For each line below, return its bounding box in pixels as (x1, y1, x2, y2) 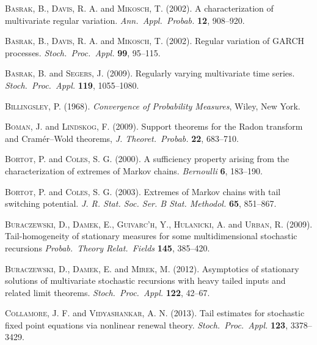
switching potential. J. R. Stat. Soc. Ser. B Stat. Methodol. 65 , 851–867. (5, 197, 277, 210)
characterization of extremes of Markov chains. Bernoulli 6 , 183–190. (5, 164, 263, 177)
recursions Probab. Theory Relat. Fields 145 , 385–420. (5, 241, 210, 254)
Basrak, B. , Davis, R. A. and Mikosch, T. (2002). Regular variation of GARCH (5, 34, 305, 47)
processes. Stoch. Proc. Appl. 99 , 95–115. (5, 46, 161, 59)
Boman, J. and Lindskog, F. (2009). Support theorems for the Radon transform (5, 120, 303, 133)
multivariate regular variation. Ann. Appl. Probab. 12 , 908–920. (5, 13, 245, 26)
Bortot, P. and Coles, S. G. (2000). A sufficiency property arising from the (5, 152, 290, 165)
